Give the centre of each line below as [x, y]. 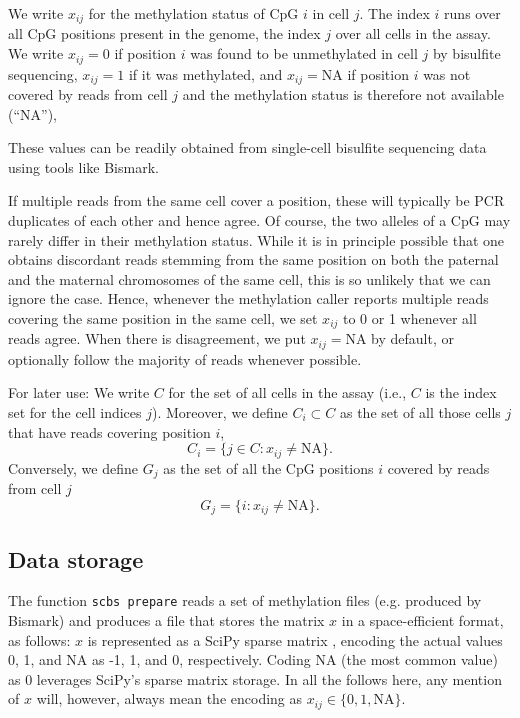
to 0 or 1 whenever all [410, 317]
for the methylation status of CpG [193, 13]
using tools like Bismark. [83, 166]
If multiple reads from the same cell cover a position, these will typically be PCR [256, 200]
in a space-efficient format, [422, 619]
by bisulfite [466, 53]
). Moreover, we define [220, 411]
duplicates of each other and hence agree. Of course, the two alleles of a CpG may [259, 219]
